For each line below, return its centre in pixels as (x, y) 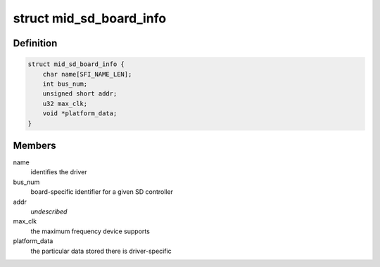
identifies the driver (59, 172)
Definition (35, 43)
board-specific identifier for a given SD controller (102, 192)
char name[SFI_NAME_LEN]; (87, 74)
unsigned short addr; (80, 94)
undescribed (49, 211)
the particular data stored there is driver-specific (101, 251)
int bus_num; (65, 84)
